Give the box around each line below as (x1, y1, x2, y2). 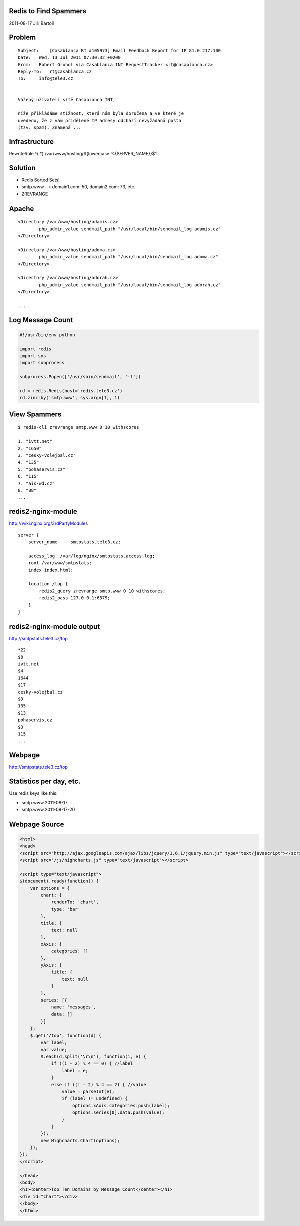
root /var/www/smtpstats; (28, 560, 92, 566)
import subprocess (19, 360, 65, 366)
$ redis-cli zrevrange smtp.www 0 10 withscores (18, 424, 139, 430)
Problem (9, 33, 36, 42)
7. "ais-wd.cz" (18, 480, 55, 486)
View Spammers (9, 410, 62, 418)
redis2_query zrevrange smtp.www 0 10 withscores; (39, 588, 166, 594)
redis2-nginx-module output (9, 622, 100, 631)
